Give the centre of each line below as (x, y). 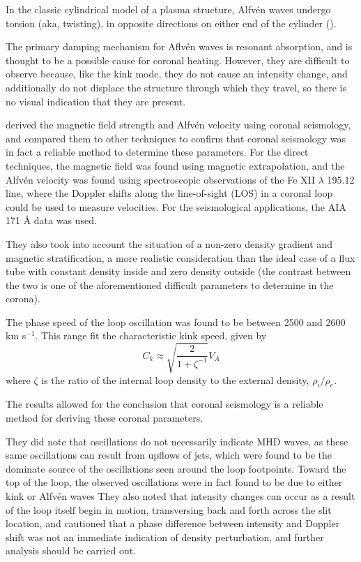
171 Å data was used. (51, 220)
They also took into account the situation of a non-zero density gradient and (169, 243)
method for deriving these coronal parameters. (105, 417)
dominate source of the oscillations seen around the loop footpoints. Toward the (176, 468)
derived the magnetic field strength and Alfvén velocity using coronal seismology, (178, 125)
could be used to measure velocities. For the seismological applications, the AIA (176, 206)
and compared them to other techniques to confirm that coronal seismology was (176, 138)
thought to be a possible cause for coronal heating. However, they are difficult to (178, 60)
